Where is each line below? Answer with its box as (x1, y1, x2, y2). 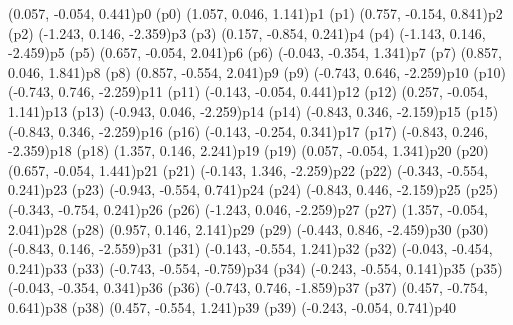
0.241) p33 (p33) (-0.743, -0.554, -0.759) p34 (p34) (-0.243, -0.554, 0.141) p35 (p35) (8, 257, 503, 278)
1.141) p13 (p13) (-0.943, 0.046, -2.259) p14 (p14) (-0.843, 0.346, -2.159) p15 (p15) (8, 100, 499, 121)
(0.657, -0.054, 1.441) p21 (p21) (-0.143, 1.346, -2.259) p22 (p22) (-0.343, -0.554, (8, 159, 488, 180)
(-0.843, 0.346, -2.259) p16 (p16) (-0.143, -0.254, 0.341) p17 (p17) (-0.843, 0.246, (8, 120, 488, 141)
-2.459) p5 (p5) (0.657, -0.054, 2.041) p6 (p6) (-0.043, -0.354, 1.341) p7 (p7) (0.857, (8, 42, 502, 63)
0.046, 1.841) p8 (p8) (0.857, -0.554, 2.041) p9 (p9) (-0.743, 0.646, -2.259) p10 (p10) (8, 61, 506, 82)
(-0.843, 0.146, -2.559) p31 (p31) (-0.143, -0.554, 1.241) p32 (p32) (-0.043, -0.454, (8, 238, 493, 259)
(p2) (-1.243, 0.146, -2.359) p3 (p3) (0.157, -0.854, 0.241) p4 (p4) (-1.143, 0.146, (8, 22, 486, 43)
